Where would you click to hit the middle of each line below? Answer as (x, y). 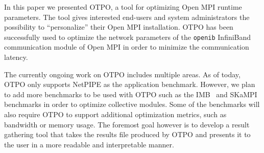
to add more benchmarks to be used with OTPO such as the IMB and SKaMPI (131, 94)
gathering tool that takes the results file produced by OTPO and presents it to (127, 134)
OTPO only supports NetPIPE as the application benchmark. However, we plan (130, 84)
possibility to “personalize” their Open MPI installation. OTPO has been (119, 27)
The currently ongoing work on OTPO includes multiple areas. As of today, (122, 74)
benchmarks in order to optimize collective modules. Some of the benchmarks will (132, 104)
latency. (16, 57)
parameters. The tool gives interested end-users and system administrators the (127, 17)
